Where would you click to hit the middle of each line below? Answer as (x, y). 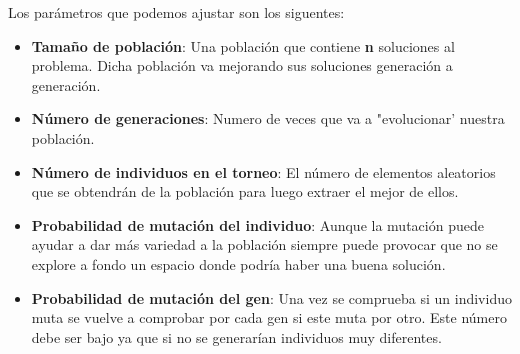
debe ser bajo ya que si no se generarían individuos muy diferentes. (236, 336)
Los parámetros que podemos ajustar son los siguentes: (176, 12)
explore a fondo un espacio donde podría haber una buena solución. (238, 263)
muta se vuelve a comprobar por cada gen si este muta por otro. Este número (269, 317)
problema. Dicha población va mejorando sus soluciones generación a (242, 65)
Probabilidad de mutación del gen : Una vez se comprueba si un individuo (271, 297)
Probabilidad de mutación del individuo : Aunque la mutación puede (257, 224)
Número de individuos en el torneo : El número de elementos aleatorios (263, 171)
